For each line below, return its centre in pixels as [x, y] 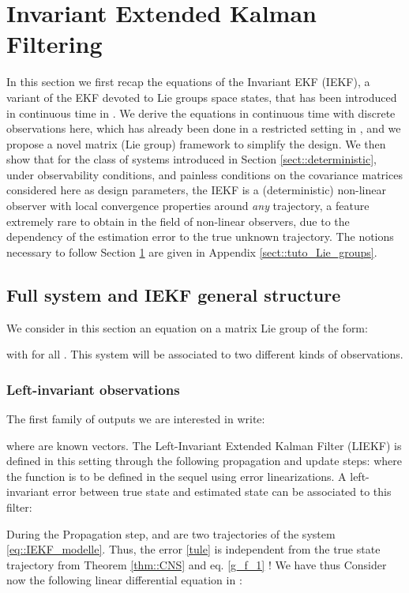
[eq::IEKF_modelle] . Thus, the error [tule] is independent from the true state [193, 549]
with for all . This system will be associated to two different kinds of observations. [205, 354]
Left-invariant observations [93, 389]
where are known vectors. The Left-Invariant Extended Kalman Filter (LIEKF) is [204, 445]
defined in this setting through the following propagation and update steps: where [204, 461]
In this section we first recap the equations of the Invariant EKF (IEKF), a [188, 82]
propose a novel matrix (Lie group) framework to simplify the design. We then [196, 143]
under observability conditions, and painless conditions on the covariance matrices [204, 174]
